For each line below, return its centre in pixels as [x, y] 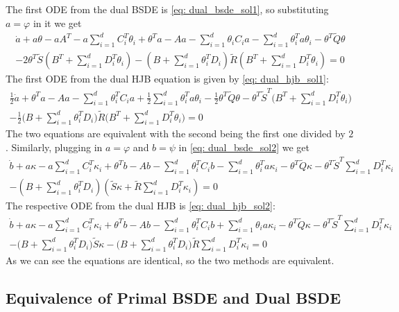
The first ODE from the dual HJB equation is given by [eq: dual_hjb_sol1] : [167, 79]
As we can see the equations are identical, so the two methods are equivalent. [170, 260]
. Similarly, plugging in [54, 147]
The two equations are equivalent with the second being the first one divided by [176, 133]
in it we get [57, 23]
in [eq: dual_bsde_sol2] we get [244, 147]
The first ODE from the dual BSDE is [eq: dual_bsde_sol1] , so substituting [167, 9]
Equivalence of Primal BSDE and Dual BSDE [173, 298]
